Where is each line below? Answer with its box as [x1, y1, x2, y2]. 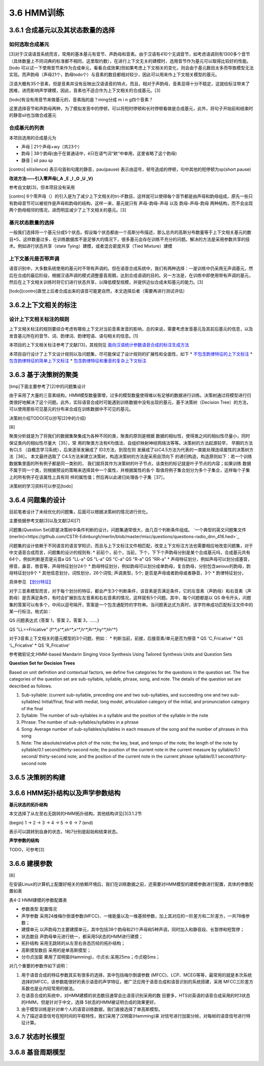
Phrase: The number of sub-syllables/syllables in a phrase [21, 719, 139, 725]
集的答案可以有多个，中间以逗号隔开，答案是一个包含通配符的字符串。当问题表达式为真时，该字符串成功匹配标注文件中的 [9, 602, 253, 608]
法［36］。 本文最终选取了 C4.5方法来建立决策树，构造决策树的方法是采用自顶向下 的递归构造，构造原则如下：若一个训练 [9, 454, 253, 459]
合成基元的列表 [9, 125, 44, 132]
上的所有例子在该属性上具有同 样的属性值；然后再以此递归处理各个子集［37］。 [9, 474, 168, 480]
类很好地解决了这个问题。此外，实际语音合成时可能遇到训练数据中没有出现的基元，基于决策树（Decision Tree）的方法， [9, 399, 251, 405]
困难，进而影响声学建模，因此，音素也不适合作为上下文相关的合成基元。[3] [9, 88, 161, 93]
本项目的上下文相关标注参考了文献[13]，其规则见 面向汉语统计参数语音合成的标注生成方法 [9, 342, 189, 348]
